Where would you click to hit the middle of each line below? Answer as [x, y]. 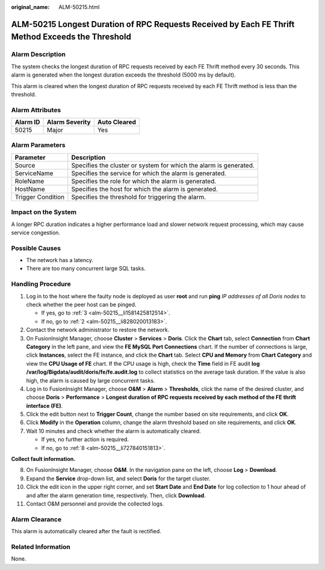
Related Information [41, 547]
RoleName [29, 181]
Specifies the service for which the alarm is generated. [149, 173]
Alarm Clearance [36, 519]
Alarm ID [27, 122]
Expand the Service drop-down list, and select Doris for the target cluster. [118, 478]
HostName [30, 189]
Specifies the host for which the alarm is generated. [144, 189]
